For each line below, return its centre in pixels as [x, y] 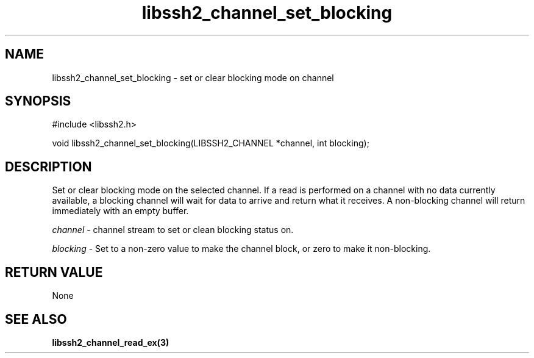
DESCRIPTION [48, 166]
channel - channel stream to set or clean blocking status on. [173, 230]
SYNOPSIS [38, 101]
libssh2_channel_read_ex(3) [111, 342]
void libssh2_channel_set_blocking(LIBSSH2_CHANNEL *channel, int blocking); [211, 143]
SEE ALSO [36, 319]
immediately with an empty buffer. [120, 211]
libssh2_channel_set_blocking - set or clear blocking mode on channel [193, 77]
